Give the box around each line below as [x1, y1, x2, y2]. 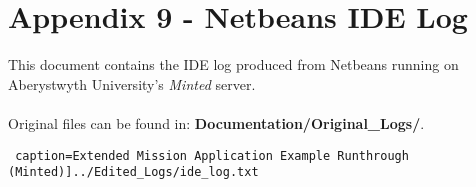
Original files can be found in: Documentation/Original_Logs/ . [8, 112, 425, 133]
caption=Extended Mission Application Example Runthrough [15, 148, 409, 163]
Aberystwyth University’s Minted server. [8, 73, 256, 94]
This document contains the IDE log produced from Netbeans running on [8, 54, 459, 75]
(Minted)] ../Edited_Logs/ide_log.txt [8, 165, 259, 180]
